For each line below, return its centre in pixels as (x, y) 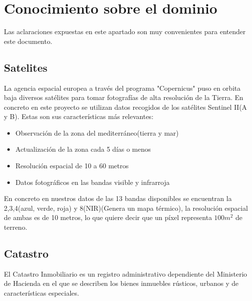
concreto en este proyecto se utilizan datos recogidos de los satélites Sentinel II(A (126, 107)
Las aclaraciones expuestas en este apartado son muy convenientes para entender (125, 31)
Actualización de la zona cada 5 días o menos (83, 149)
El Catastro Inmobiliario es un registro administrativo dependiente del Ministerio (126, 273)
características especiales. (42, 293)
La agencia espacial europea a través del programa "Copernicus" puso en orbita (122, 88)
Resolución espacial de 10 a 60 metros (72, 166)
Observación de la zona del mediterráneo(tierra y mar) (97, 132)
